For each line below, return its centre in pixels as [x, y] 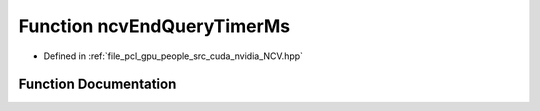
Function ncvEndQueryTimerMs [154, 26]
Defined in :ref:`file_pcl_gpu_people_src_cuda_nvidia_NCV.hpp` [173, 56]
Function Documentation [97, 84]
